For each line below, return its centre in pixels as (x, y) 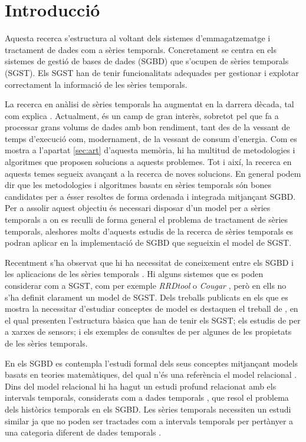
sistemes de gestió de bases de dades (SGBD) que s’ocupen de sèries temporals (147, 61)
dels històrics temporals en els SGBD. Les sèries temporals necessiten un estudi (148, 409)
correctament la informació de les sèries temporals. (96, 84)
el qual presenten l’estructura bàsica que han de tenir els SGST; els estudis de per (153, 320)
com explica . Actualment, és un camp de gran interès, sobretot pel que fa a (142, 115)
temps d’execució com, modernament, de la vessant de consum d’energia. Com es (151, 138)
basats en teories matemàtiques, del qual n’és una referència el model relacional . (151, 375)
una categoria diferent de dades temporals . (83, 432)
